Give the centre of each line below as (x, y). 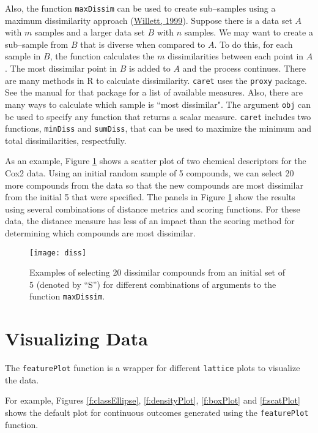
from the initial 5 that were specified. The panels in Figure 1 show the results (150, 197)
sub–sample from (37, 44)
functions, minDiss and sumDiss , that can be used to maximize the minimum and (158, 128)
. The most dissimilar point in (61, 68)
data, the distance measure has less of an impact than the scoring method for (150, 221)
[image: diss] (58, 253)
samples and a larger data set (90, 32)
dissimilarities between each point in (236, 56)
